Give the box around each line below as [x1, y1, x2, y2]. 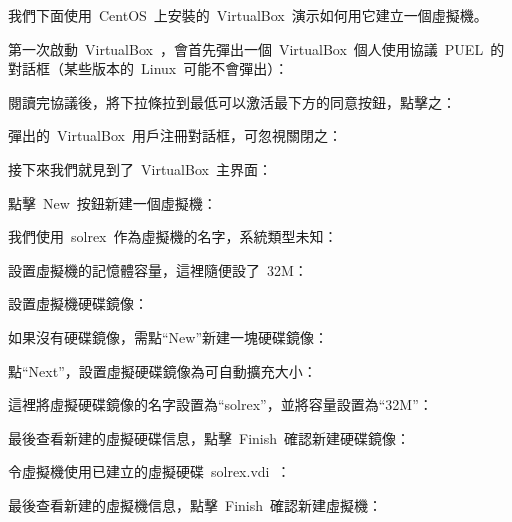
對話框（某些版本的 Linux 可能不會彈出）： [8, 58, 289, 79]
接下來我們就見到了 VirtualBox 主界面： [8, 158, 272, 179]
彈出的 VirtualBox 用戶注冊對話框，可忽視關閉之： [8, 125, 342, 146]
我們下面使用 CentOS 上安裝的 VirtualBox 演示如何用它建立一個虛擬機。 [8, 5, 488, 25]
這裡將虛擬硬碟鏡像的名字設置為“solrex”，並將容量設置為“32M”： [8, 394, 433, 415]
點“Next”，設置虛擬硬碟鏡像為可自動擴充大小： [8, 360, 317, 381]
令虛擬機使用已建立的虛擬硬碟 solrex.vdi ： [8, 461, 291, 482]
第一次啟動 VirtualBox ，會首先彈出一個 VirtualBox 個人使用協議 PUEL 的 [8, 38, 505, 59]
